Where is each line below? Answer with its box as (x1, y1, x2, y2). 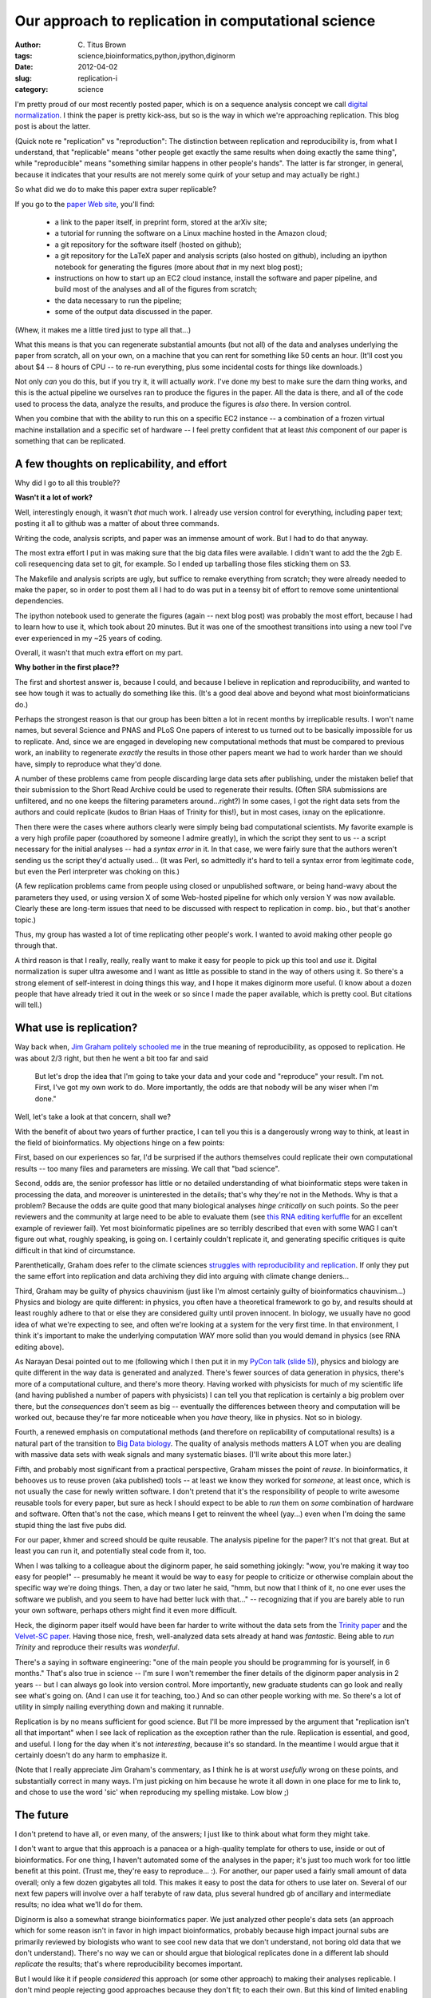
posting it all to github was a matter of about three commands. (14, 519, 219, 528)
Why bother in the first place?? (14, 663, 120, 672)
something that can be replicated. (14, 436, 126, 446)
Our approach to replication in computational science (14, 12, 376, 30)
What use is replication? (14, 1021, 138, 1035)
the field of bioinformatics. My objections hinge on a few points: (14, 1138, 225, 1147)
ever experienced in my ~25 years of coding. (14, 633, 163, 643)
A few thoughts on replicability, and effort (14, 456, 227, 471)
